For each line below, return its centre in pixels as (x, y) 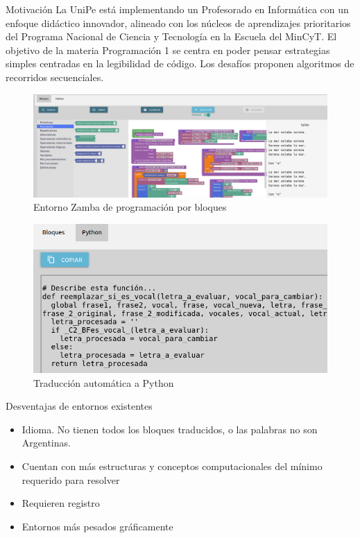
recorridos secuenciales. (55, 77)
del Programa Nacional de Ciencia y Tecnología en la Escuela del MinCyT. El (171, 36)
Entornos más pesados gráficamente (97, 526)
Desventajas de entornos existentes (79, 406)
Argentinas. (46, 443)
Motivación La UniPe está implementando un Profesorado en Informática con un (177, 9)
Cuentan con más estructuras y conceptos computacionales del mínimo (172, 466)
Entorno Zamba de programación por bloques (130, 207)
